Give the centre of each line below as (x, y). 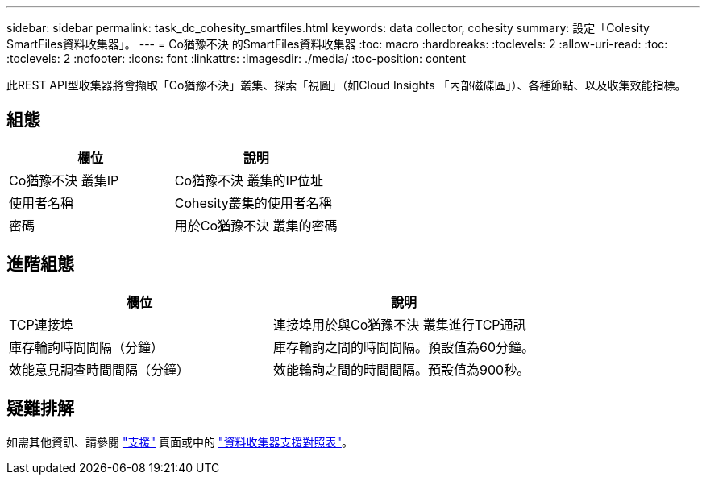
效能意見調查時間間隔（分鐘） (100, 369)
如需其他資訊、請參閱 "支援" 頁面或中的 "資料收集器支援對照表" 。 (180, 442)
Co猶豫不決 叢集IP (64, 180)
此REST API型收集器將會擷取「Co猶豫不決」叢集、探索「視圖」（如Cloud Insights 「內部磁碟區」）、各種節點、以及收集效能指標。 (347, 85)
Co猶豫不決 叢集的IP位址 (249, 180)
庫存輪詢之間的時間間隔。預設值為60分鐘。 (404, 347)
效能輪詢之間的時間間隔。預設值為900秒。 (402, 369)
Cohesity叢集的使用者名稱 (253, 203)
